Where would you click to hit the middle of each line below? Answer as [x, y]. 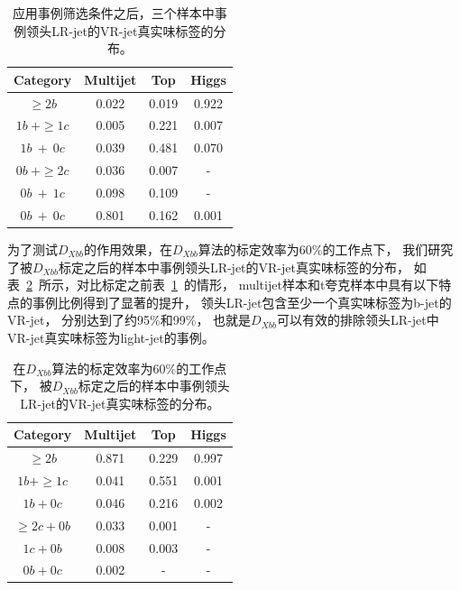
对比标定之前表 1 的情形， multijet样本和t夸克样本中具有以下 [258, 285]
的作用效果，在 [128, 249]
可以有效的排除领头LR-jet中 [358, 320]
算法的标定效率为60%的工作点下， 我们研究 [326, 249]
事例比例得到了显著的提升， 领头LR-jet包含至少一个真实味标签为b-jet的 [242, 302]
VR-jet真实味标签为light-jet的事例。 [111, 337]
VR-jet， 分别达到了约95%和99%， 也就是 [129, 320]
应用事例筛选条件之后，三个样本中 [113, 13]
